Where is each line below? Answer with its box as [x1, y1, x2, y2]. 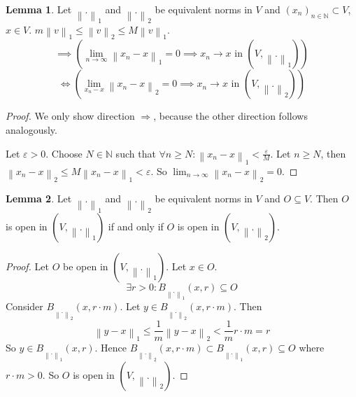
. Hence [94, 340, 127, 355]
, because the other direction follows [153, 109, 308, 123]
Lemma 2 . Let [6, 191, 72, 206]
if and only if [108, 218, 164, 233]
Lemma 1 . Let [6, 2, 72, 16]
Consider [6, 299, 43, 314]
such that [115, 146, 156, 160]
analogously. [6, 122, 57, 137]
